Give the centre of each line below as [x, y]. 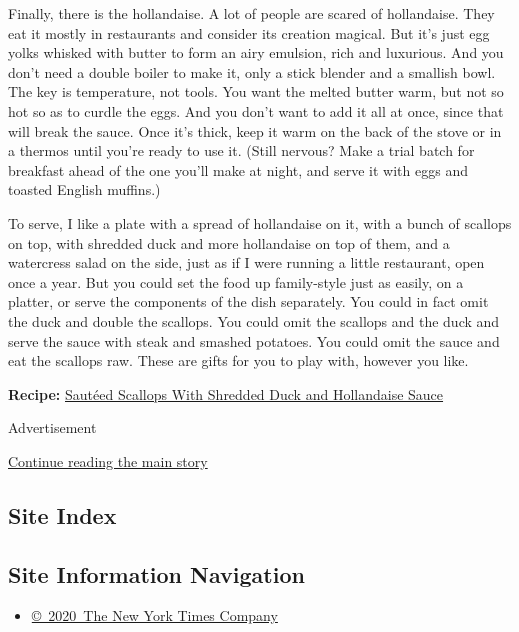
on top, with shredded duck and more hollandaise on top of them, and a [229, 242]
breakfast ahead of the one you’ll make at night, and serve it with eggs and [238, 169]
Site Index [62, 514]
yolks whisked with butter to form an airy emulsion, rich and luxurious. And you [256, 52]
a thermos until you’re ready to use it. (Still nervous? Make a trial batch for [241, 150]
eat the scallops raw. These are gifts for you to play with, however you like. [238, 360]
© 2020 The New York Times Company [154, 615]
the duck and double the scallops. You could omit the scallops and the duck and [254, 320]
